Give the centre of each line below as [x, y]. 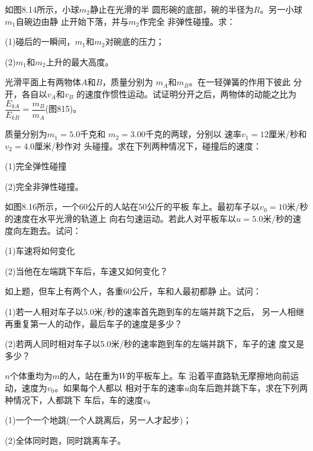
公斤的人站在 [113, 206]
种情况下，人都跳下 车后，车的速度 [74, 399]
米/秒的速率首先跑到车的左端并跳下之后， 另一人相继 [199, 312]
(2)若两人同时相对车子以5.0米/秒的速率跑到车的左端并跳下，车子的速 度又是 [155, 344]
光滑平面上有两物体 [43, 82]
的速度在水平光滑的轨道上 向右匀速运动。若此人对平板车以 [121, 219]
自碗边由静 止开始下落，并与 [72, 21]
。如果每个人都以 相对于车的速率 [120, 387]
